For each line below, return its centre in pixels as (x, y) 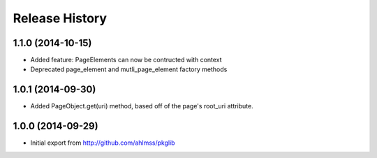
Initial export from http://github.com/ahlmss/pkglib (103, 143)
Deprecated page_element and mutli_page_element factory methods (129, 69)
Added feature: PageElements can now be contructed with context (126, 60)
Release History (60, 18)
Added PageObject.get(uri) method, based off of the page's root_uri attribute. (142, 106)
